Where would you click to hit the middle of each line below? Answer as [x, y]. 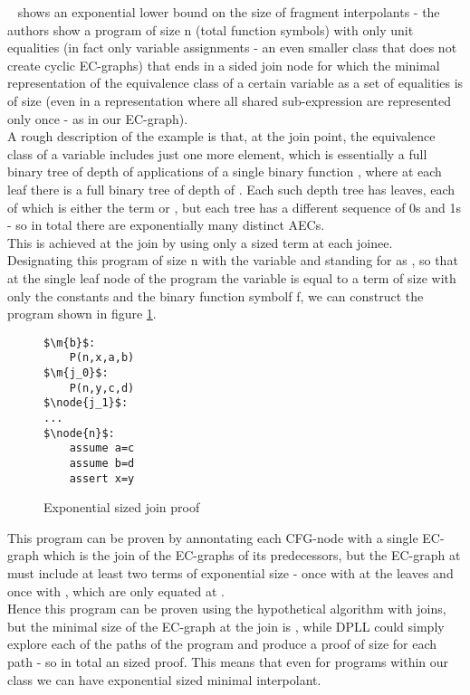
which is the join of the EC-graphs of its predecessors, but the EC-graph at [252, 555]
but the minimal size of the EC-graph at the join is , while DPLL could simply [226, 626]
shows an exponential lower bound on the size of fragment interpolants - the [229, 12]
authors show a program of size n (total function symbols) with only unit [211, 29]
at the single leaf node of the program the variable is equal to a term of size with [232, 277]
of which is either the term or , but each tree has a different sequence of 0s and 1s [235, 207]
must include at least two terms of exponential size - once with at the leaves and [230, 573]
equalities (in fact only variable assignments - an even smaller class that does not [232, 48]
